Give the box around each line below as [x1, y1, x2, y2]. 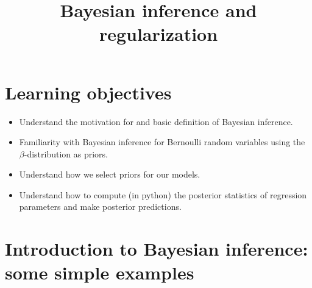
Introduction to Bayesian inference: [5, 236, 308, 261]
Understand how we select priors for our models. [19, 168, 200, 181]
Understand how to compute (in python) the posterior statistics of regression [19, 188, 307, 201]
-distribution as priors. [24, 147, 108, 160]
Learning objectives [5, 79, 172, 104]
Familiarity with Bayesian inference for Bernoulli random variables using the [19, 135, 305, 148]
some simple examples [5, 260, 194, 285]
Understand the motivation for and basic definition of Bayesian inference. [19, 115, 293, 128]
